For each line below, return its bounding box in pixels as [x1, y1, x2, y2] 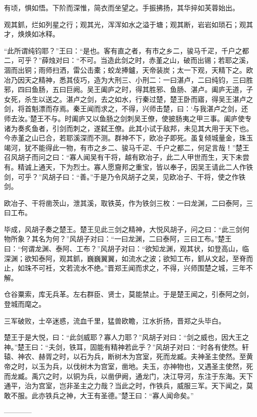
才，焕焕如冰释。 [4, 29, 59, 39]
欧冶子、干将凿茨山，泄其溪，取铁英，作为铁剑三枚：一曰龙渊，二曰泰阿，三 [4, 197, 253, 208]
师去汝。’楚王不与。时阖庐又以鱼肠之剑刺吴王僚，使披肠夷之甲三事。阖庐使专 [4, 113, 252, 123]
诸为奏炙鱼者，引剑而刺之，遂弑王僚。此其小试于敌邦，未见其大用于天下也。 [4, 123, 253, 133]
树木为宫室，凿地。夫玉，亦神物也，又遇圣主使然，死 [80, 361, 253, 371]
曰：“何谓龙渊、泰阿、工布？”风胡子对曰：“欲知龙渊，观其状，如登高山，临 [4, 243, 249, 254]
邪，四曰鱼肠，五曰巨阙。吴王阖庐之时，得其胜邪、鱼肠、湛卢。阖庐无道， [4, 84, 246, 94]
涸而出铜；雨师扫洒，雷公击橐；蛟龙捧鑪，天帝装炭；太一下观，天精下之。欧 [4, 64, 253, 75]
